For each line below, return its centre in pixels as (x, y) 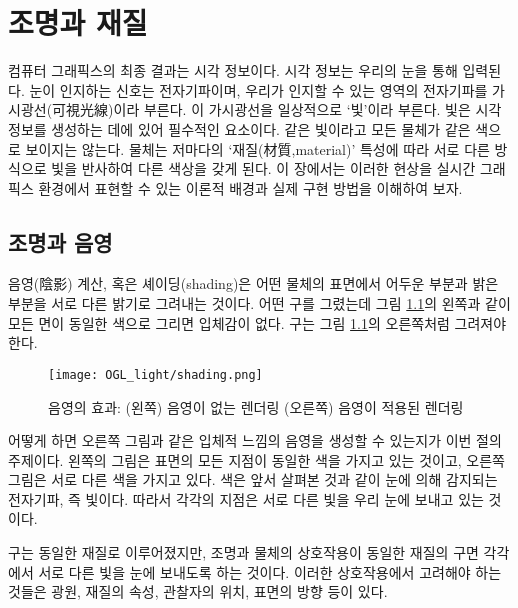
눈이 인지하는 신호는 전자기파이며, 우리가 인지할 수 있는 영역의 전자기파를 (258, 89)
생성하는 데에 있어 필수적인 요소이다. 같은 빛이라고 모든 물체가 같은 (261, 128)
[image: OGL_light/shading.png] (155, 374)
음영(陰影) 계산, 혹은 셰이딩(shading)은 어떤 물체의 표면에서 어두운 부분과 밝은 (253, 283)
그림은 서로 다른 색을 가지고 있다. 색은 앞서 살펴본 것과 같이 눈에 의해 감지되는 (253, 479)
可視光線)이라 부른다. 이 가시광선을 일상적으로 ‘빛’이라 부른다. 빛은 (261, 109)
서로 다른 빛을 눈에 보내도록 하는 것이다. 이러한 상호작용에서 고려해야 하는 (270, 571)
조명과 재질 (78, 22)
